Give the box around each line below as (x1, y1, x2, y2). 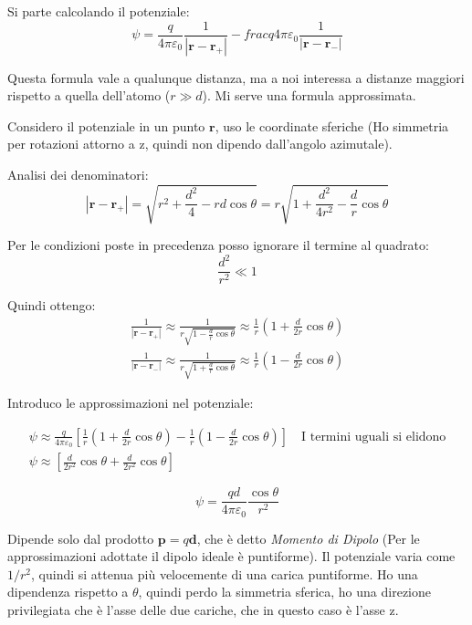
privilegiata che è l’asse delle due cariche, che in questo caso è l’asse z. (7, 600, 399, 620)
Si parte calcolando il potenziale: (7, 2, 190, 20)
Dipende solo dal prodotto (7, 528, 154, 547)
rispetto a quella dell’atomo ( (7, 86, 171, 105)
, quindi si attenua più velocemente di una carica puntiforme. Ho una (31, 564, 418, 583)
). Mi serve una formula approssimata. (202, 86, 416, 105)
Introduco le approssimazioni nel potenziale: (7, 393, 254, 412)
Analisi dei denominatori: (7, 164, 149, 183)
